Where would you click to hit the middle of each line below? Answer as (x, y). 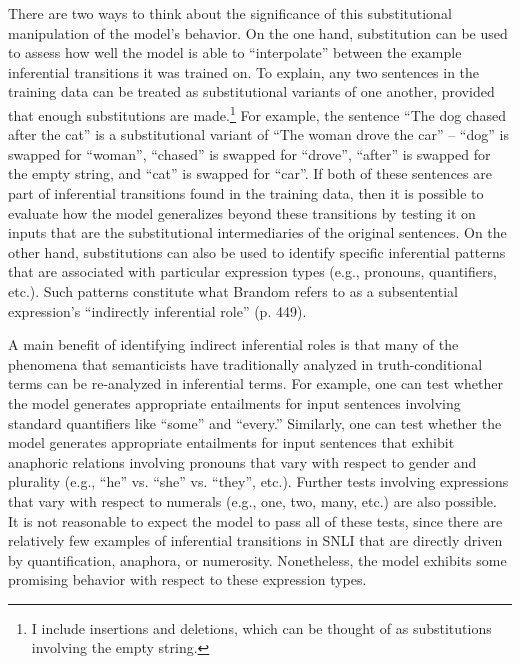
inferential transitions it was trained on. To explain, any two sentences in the (244, 71)
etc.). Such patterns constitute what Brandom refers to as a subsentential (233, 290)
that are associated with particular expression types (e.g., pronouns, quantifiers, (252, 271)
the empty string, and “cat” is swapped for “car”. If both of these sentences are (250, 173)
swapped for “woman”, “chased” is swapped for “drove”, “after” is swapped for (249, 153)
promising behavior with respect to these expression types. (187, 579)
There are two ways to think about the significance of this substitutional (230, 13)
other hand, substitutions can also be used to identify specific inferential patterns (257, 251)
